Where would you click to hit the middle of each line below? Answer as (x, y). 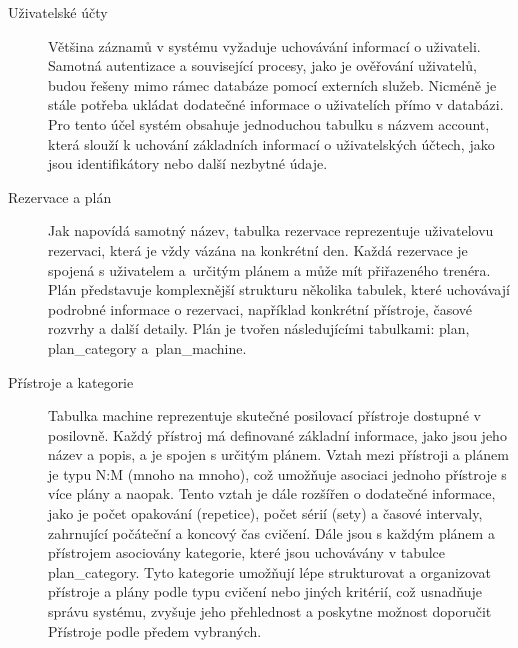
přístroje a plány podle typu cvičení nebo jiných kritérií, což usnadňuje (265, 591)
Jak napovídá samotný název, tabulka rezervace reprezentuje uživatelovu (271, 230)
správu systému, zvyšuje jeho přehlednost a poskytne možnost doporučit (270, 611)
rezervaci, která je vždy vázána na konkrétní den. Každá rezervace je (258, 249)
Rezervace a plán (60, 196)
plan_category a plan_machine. (147, 347)
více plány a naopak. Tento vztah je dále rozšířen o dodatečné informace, (272, 493)
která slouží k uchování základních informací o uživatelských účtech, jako (271, 143)
